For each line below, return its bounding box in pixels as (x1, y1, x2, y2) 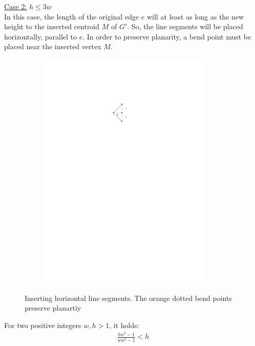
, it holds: (109, 319, 139, 330)
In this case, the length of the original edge (4, 11, 139, 22)
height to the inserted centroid (4, 21, 100, 32)
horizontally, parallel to (4, 31, 77, 42)
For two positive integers (4, 319, 81, 330)
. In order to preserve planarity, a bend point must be (82, 31, 251, 42)
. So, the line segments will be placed (127, 21, 243, 32)
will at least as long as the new (146, 11, 244, 22)
